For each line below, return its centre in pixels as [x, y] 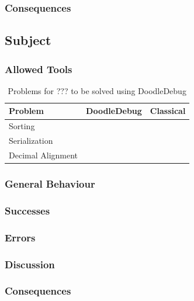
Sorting [22, 126]
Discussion [30, 264]
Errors [20, 237]
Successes [27, 210]
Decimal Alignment [44, 155]
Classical [168, 111]
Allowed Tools [39, 69]
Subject [28, 40]
